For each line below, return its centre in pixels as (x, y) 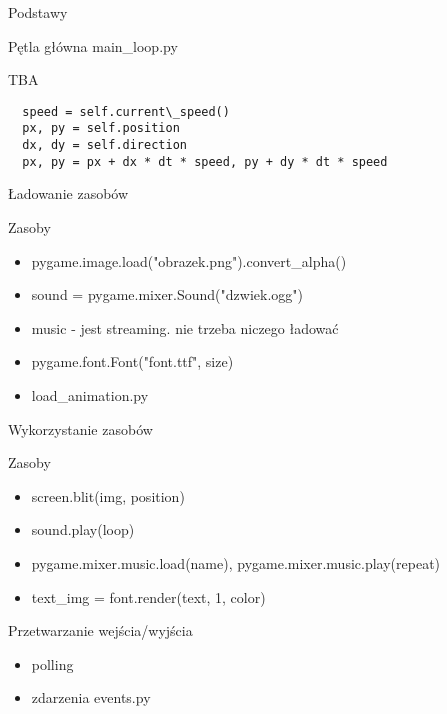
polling (52, 663)
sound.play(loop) (83, 529)
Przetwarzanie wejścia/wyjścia (100, 630)
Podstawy (38, 12)
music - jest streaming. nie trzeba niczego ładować (185, 327)
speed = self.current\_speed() (126, 111)
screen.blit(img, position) (108, 495)
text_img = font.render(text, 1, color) (148, 596)
